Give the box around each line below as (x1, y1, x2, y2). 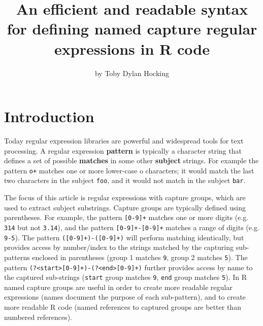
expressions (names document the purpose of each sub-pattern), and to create (4, 292, 246, 302)
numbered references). (4, 311, 72, 322)
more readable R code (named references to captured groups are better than (4, 302, 241, 312)
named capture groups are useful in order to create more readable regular (4, 281, 233, 292)
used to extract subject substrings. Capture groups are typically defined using (4, 202, 246, 212)
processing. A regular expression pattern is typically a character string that (4, 145, 242, 156)
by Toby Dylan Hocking (94, 67, 170, 78)
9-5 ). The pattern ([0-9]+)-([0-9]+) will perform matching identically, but (4, 232, 244, 242)
